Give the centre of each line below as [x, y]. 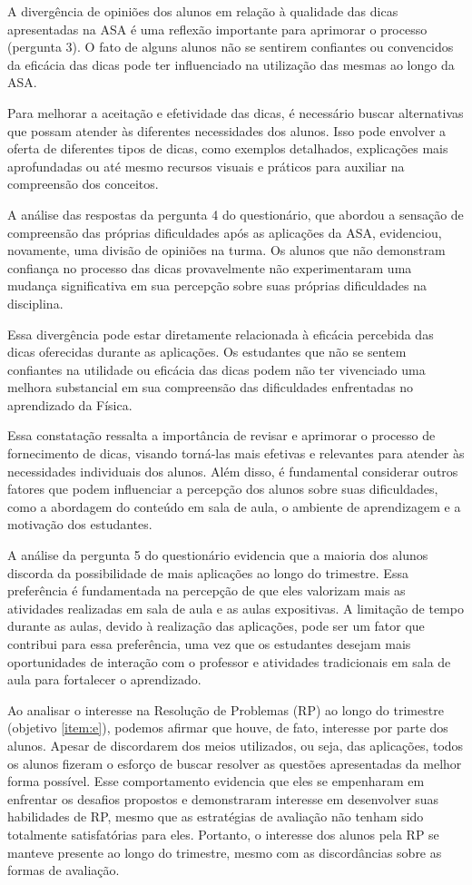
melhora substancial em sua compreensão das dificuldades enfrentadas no [211, 387]
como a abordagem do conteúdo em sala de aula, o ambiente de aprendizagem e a [234, 506]
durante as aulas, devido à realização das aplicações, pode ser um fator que [216, 626]
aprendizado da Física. [70, 404]
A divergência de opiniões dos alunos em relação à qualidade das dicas [203, 11]
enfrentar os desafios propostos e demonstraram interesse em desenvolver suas [223, 798]
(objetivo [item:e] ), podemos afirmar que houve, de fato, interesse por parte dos [228, 728]
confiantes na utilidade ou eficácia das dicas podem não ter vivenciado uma [216, 369]
